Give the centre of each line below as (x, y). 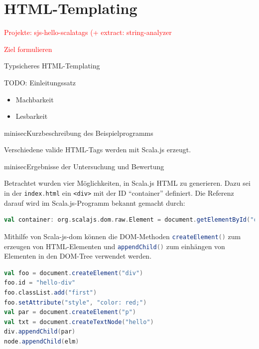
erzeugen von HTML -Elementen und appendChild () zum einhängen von (115, 246)
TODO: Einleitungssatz (40, 82)
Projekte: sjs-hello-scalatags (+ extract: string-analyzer (88, 32)
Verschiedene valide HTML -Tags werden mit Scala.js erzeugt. (98, 150)
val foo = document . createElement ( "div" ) (74, 273)
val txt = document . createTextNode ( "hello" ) (79, 322)
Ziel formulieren (28, 49)
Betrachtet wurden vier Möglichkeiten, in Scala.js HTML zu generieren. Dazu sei (127, 183)
